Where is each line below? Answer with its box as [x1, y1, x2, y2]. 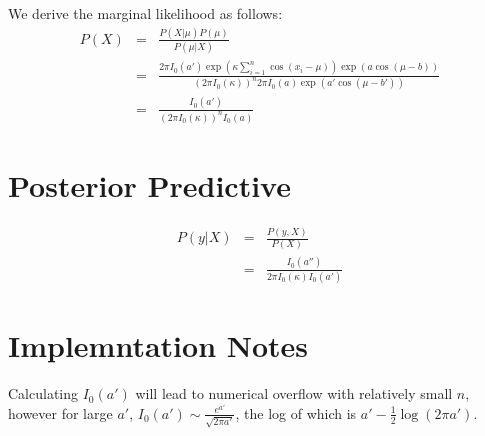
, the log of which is [235, 402, 357, 423]
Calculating [8, 383, 79, 404]
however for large [8, 402, 113, 423]
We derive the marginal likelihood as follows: [8, 3, 283, 23]
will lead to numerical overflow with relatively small [135, 383, 453, 404]
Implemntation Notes [8, 325, 309, 366]
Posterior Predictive [8, 164, 291, 205]
